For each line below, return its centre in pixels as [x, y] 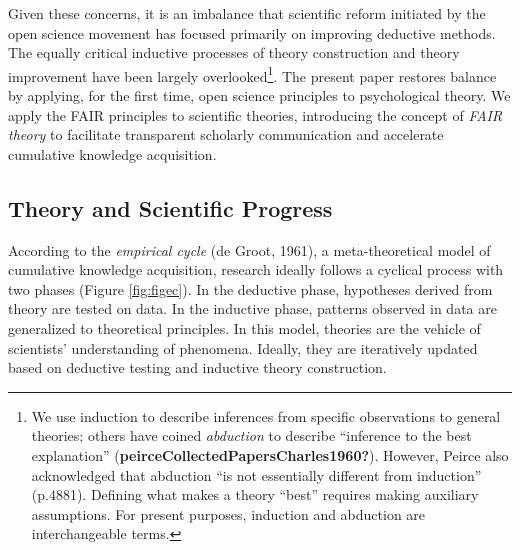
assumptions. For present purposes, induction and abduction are [228, 513]
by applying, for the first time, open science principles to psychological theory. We [259, 95]
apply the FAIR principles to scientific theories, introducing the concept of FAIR [255, 114]
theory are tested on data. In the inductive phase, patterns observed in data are [252, 308]
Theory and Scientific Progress [170, 207]
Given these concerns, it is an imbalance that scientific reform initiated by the [247, 13]
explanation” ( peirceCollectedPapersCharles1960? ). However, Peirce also [270, 454]
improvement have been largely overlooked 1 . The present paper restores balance [252, 74]
